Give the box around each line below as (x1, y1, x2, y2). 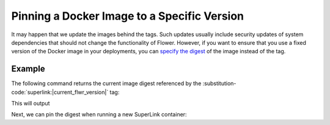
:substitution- (202, 80, 237, 87)
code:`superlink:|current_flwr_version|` (11, 88, 109, 96)
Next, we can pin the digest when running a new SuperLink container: (11, 111, 187, 118)
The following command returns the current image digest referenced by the (11, 80, 202, 87)
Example (11, 64, 45, 74)
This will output (11, 100, 50, 107)
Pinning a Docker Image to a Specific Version (11, 9, 244, 23)
